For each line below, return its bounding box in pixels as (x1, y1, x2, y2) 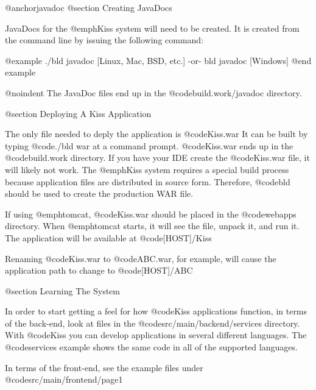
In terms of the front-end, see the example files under (5, 361, 203, 374)
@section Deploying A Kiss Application (5, 107, 152, 119)
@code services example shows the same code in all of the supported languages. (5, 341, 298, 353)
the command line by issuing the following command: (5, 34, 204, 46)
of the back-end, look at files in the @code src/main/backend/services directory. (5, 316, 300, 329)
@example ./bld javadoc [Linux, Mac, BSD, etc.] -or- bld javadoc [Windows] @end (5, 54, 312, 66)
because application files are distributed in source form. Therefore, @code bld (5, 175, 290, 188)
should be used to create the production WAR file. (5, 187, 194, 200)
